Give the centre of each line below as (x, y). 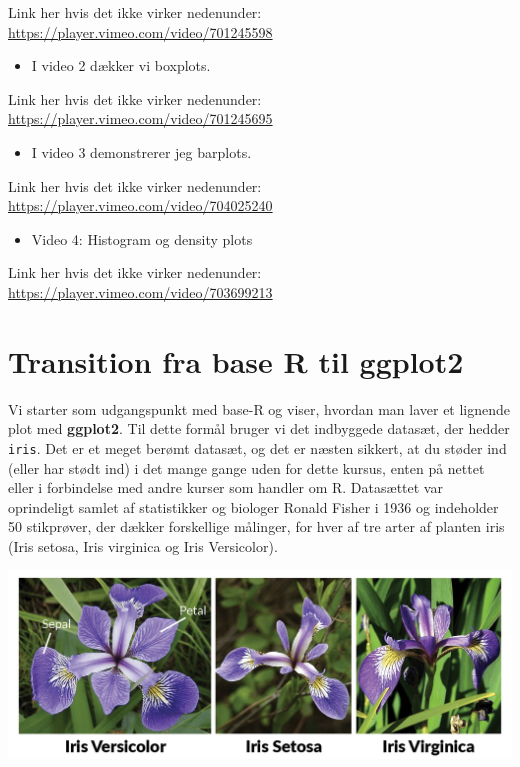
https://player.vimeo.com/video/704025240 (140, 205)
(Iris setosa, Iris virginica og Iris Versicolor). (143, 545)
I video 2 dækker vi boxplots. (121, 65)
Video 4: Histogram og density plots (142, 238)
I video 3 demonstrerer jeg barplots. (141, 151)
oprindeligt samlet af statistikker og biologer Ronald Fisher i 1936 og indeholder (253, 506)
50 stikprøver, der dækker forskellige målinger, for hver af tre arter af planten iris (256, 526)
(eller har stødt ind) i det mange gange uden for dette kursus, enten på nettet (246, 467)
